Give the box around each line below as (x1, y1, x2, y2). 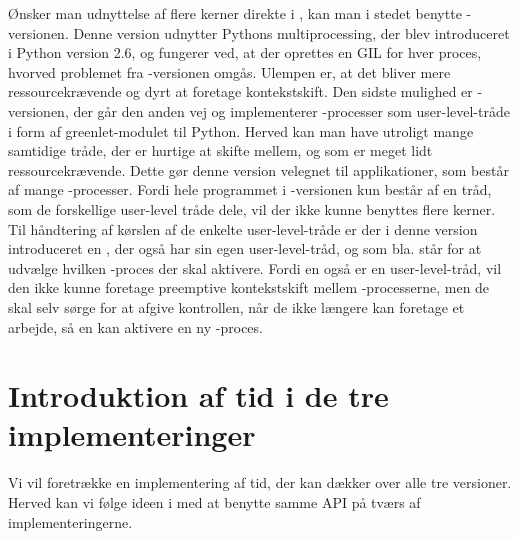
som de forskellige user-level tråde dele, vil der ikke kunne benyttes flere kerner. (8, 198, 496, 219)
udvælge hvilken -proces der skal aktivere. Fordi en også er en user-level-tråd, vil (8, 257, 502, 278)
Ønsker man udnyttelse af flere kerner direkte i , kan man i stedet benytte (8, 3, 462, 23)
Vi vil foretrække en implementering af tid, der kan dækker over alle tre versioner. (8, 472, 512, 493)
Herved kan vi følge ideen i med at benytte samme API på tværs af (8, 492, 421, 512)
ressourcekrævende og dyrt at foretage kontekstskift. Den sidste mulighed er (8, 81, 473, 102)
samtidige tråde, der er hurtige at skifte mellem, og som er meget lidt (8, 140, 433, 161)
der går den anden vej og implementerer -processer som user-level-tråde (73, 100, 510, 121)
